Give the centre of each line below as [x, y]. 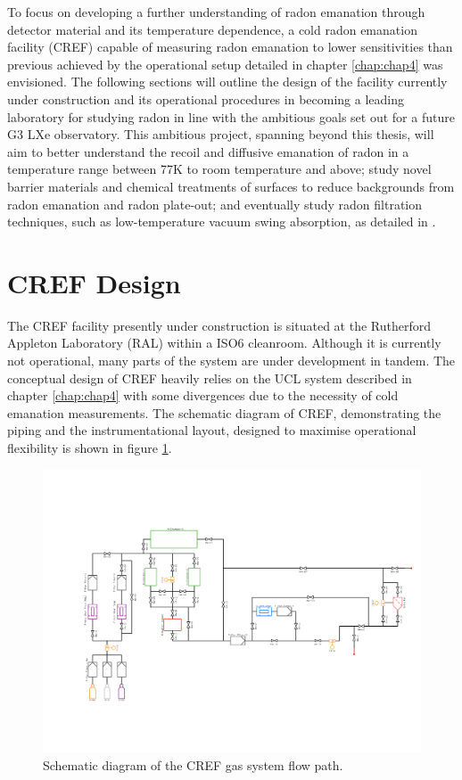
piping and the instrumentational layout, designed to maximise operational [212, 430]
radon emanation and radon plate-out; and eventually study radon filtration [215, 204]
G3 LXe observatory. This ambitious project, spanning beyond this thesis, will [221, 134]
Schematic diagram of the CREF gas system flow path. [193, 764]
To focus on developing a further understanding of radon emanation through [216, 12]
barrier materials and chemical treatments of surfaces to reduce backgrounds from [231, 186]
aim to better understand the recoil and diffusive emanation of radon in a [208, 151]
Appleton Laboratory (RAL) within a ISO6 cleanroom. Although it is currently [224, 343]
